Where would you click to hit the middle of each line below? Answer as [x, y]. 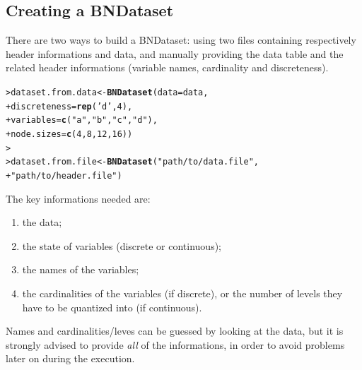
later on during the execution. [70, 358]
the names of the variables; [81, 269]
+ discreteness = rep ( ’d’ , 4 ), [69, 106]
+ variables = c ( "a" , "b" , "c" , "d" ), [82, 120]
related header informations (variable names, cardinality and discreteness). [167, 67]
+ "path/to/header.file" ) [64, 175]
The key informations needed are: [78, 198]
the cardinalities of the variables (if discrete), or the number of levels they [182, 293]
